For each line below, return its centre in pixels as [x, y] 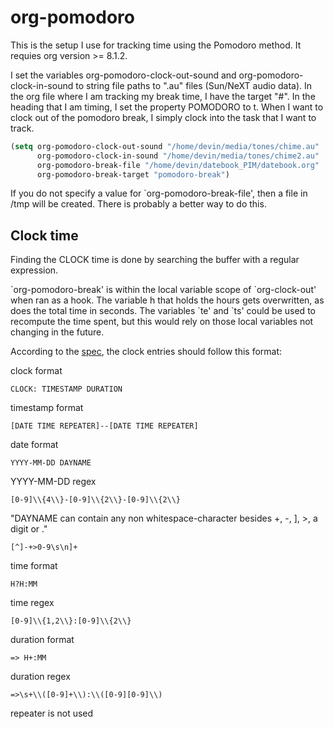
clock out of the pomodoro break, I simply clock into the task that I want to [163, 117]
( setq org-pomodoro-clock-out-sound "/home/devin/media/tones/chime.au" [165, 146]
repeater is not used [52, 713]
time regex [32, 603]
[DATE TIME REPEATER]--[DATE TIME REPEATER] [104, 426]
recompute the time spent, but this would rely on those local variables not [162, 322]
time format [34, 566]
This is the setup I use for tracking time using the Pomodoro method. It [156, 45]
